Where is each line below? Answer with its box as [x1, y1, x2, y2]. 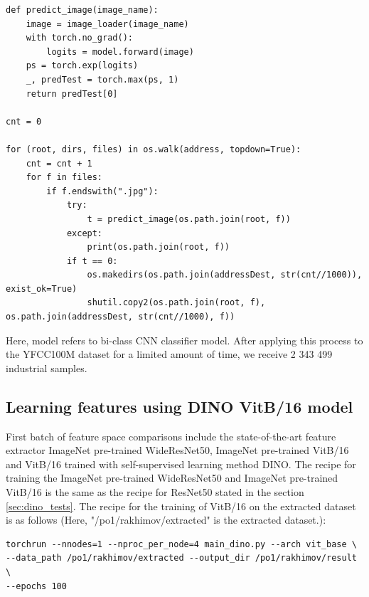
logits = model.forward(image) [46, 46, 194, 57]
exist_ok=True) [6, 283, 77, 294]
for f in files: [26, 172, 103, 183]
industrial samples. [6, 360, 87, 375]
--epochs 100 [6, 581, 67, 591]
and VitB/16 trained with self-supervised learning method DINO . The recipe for [6, 456, 356, 471]
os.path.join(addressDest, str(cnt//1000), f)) [6, 312, 235, 322]
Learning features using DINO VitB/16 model [6, 395, 353, 417]
